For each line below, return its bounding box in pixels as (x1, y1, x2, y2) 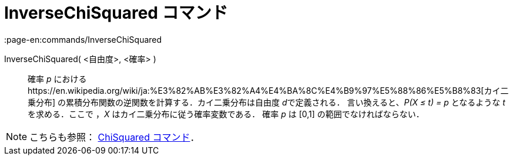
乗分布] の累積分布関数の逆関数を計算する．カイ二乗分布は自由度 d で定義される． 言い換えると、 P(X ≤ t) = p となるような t (28, 97, 505, 107)
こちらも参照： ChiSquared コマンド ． (29, 131, 200, 143)
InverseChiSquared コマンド (4, 3, 228, 23)
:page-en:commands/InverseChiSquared (4, 34, 162, 45)
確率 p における (28, 73, 87, 84)
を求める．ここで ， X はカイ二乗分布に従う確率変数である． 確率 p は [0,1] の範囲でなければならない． (28, 108, 424, 119)
